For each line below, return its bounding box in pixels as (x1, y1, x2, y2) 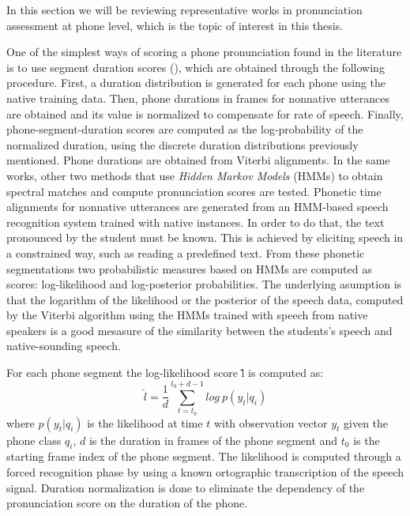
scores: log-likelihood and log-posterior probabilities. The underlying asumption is (6, 276, 402, 292)
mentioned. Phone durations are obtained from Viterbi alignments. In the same (6, 152, 390, 168)
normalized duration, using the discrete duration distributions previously (6, 136, 359, 153)
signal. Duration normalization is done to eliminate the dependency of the (6, 479, 365, 495)
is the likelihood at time (87, 414, 203, 431)
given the (344, 414, 389, 431)
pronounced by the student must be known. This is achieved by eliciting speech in (6, 229, 404, 246)
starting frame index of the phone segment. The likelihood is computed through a (6, 448, 401, 465)
